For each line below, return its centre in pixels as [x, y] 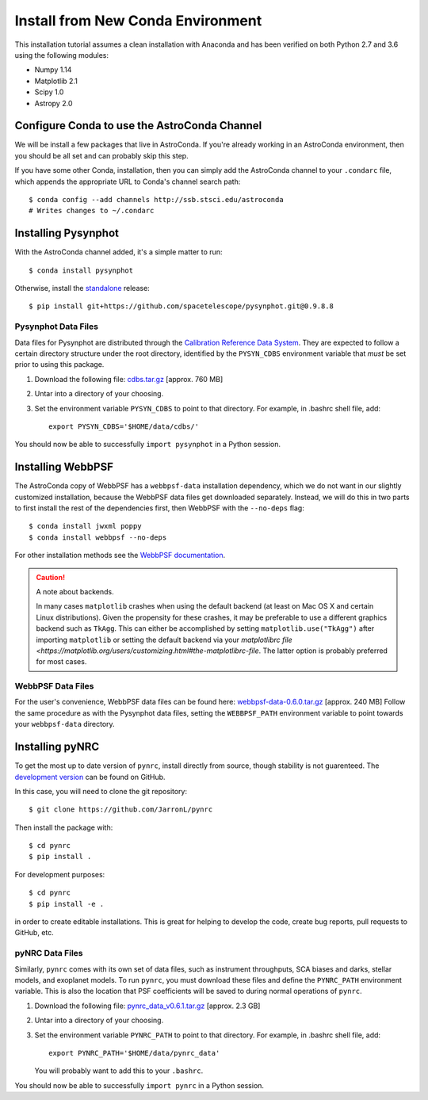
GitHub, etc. [34, 933]
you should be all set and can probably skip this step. [102, 155]
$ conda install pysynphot [81, 270]
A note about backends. [75, 591]
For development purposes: [60, 874]
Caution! [51, 577]
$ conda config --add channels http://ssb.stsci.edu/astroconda [157, 199]
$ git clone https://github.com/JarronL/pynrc [121, 810]
